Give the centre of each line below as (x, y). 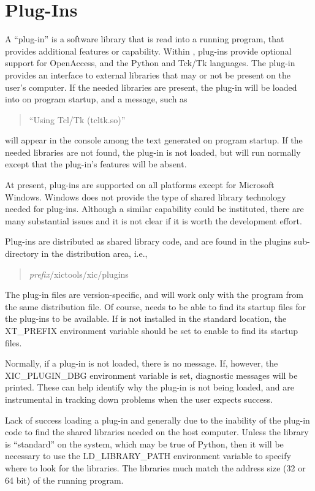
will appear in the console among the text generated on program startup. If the (154, 140)
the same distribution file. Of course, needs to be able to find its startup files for (156, 306)
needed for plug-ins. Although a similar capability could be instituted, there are (154, 209)
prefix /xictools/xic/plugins (79, 274)
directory (22, 253)
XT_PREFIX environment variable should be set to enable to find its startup (152, 330)
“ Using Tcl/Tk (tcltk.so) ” (77, 119)
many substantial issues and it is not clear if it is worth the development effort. (154, 220)
